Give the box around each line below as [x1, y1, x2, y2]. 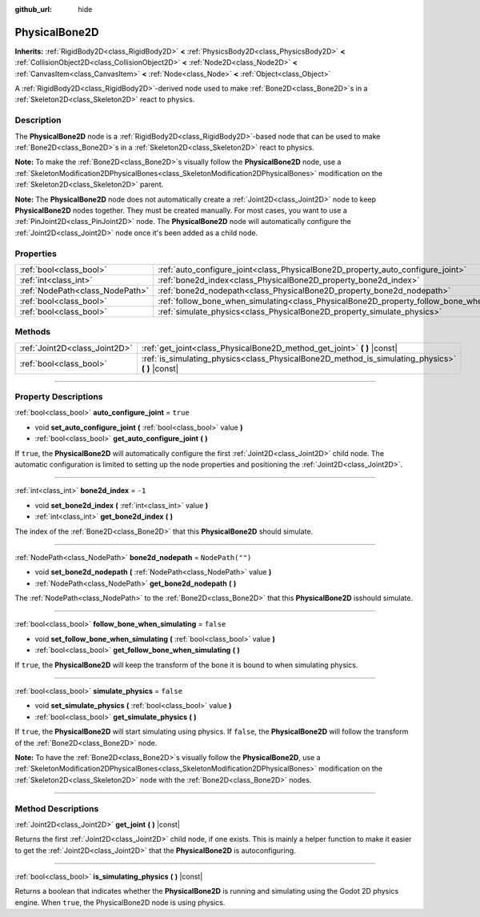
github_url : [14, 5, 52, 14]
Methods [14, 326, 51, 338]
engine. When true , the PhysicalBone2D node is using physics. [14, 897, 226, 907]
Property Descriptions [14, 391, 103, 402]
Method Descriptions [14, 803, 99, 814]
